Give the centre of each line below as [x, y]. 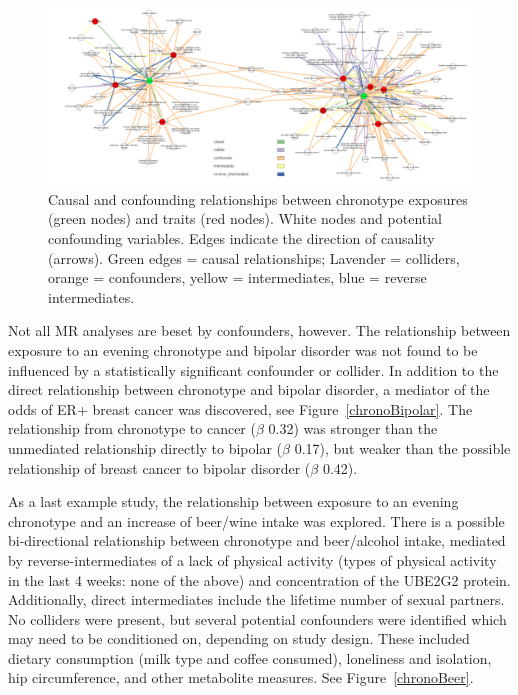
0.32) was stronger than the [353, 428]
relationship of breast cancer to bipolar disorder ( [159, 467]
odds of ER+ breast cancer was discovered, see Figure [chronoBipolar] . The [240, 408]
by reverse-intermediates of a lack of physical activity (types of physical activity [252, 559]
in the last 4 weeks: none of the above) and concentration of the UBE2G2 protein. [259, 579]
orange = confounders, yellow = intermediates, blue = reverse [237, 277]
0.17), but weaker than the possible [402, 447]
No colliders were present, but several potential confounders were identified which [257, 618]
